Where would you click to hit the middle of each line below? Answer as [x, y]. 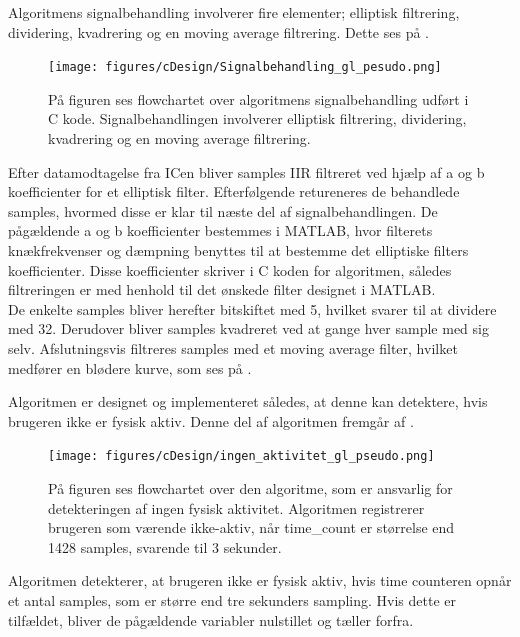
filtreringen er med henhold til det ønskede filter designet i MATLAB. [222, 289]
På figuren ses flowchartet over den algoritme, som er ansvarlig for [250, 488]
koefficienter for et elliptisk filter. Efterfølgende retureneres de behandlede [234, 191]
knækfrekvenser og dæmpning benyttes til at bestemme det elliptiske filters [238, 250]
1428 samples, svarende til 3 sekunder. [165, 546]
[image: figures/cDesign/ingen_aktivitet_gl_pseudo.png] [241, 456]
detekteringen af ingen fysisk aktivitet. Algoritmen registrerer [236, 507]
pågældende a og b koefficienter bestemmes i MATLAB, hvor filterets [220, 230]
